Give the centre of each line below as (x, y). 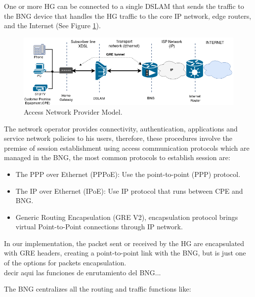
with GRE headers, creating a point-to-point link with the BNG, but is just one (125, 253)
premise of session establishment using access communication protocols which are (127, 148)
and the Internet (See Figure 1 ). (52, 25)
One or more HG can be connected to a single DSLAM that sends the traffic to (124, 6)
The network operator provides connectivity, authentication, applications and (121, 128)
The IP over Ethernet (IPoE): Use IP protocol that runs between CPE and (129, 191)
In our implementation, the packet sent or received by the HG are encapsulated (124, 243)
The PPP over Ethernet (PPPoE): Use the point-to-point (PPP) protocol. (128, 174)
